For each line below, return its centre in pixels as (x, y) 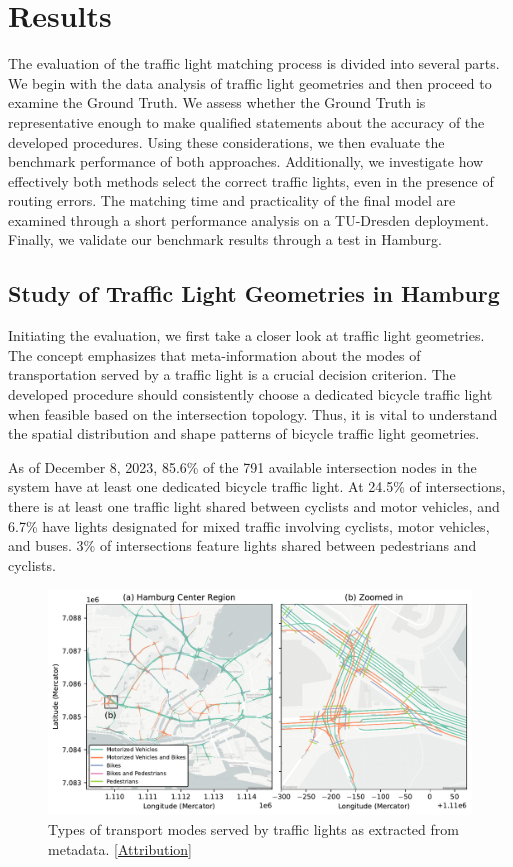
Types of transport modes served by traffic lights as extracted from (253, 829)
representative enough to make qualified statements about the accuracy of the (246, 121)
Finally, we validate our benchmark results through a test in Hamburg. (225, 239)
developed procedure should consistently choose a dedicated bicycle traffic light (250, 394)
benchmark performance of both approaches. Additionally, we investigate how (246, 161)
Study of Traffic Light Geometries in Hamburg (254, 293)
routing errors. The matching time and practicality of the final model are (232, 200)
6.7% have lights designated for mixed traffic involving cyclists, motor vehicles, (249, 525)
